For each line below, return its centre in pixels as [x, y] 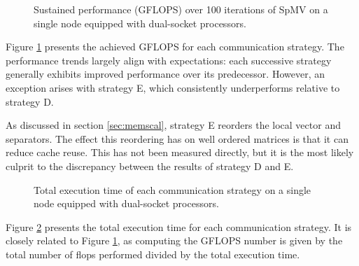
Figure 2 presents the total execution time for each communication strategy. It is [179, 226]
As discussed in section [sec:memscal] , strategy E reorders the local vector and [173, 125]
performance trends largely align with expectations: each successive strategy [169, 60]
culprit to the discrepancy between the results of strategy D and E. [150, 166]
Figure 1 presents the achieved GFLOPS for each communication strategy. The [175, 47]
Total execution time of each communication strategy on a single [173, 189]
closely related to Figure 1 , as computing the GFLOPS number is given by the [174, 240]
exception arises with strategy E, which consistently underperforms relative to [173, 87]
